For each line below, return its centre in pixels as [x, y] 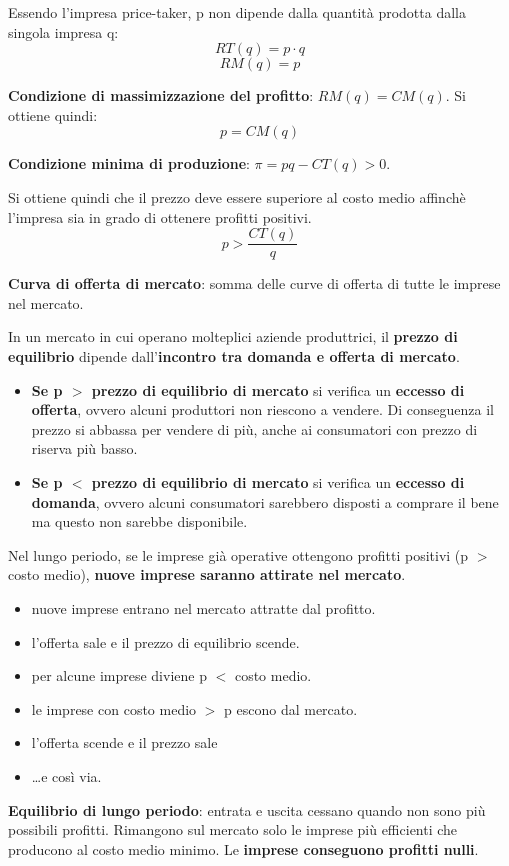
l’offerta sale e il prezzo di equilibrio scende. [165, 641]
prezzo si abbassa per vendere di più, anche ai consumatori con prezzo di [254, 428]
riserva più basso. [84, 448]
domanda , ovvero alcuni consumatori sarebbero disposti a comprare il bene [265, 501]
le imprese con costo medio [114, 708]
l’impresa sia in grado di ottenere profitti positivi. [160, 216]
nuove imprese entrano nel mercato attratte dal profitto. [203, 607]
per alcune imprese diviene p [119, 675]
